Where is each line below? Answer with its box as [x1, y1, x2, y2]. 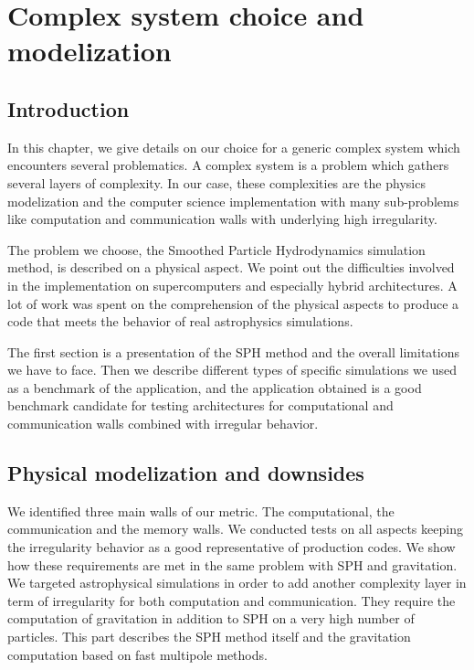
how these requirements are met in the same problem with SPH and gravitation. [7, 555, 458, 574]
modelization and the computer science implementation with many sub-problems [7, 191, 459, 210]
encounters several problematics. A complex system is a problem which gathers [7, 155, 449, 175]
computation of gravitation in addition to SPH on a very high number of [7, 609, 415, 628]
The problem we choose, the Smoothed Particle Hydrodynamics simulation [7, 239, 426, 259]
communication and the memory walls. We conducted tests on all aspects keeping [7, 519, 463, 538]
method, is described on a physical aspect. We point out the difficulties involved [7, 258, 455, 277]
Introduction [7, 94, 130, 122]
